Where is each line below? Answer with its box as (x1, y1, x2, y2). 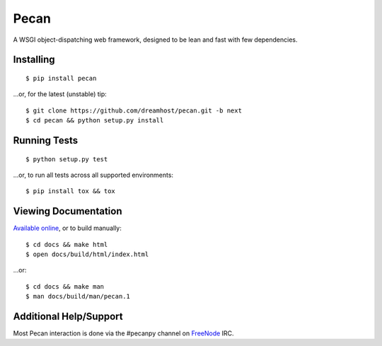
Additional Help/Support (13, 310, 123, 322)
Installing (13, 54, 56, 66)
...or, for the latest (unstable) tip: (13, 90, 108, 98)
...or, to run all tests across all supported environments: (13, 171, 173, 179)
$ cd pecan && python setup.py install (25, 117, 164, 125)
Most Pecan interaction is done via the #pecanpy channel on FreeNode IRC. (13, 329, 234, 338)
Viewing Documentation (13, 205, 122, 217)
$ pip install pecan (25, 74, 97, 82)
